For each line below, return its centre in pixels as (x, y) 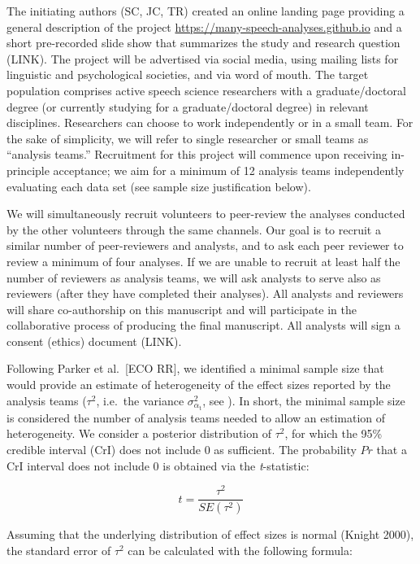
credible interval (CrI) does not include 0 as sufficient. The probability (182, 449)
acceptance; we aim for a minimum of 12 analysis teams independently (229, 170)
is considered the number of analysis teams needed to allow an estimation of (196, 417)
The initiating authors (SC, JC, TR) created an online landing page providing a (206, 11)
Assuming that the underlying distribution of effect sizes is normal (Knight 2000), (210, 534)
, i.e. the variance (140, 400)
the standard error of (59, 550)
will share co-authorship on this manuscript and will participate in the (182, 309)
